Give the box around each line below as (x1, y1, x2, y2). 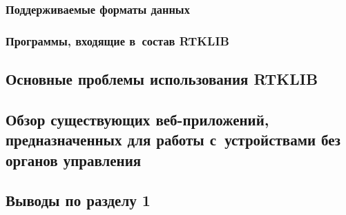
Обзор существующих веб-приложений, (6, 108, 269, 130)
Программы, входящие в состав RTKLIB (6, 32, 229, 49)
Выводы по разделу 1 (6, 190, 151, 211)
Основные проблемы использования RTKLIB (6, 68, 318, 90)
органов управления (6, 149, 142, 170)
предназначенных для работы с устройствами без (6, 129, 341, 150)
